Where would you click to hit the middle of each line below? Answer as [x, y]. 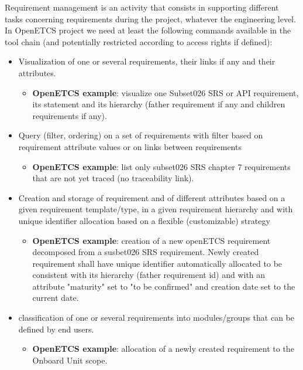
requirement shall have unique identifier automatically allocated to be [157, 263]
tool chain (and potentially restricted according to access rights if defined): [139, 41]
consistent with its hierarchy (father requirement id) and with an [149, 275]
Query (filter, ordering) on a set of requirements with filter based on [141, 135]
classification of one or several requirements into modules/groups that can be [156, 318]
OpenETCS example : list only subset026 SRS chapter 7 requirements [161, 166]
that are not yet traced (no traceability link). [113, 178]
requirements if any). [70, 115]
